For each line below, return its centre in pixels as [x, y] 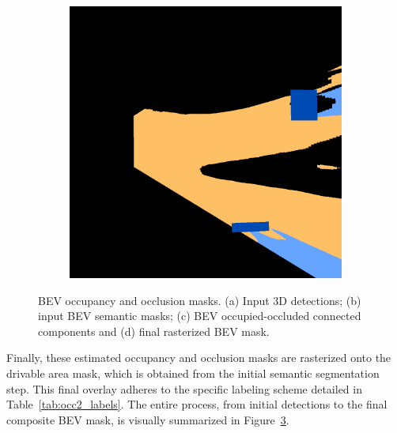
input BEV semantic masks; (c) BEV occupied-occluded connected [200, 316]
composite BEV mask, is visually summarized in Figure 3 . [148, 419]
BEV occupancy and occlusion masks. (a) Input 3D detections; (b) [200, 300]
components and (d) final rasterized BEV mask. [154, 331]
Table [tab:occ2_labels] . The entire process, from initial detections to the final [197, 404]
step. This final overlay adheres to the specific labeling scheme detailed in [184, 388]
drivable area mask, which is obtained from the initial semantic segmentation [193, 373]
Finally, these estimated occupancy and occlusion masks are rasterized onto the [199, 358]
